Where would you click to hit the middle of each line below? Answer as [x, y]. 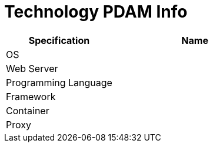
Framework [31, 96]
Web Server [32, 68]
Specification [59, 40]
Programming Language [59, 82]
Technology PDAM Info [96, 12]
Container [28, 110]
